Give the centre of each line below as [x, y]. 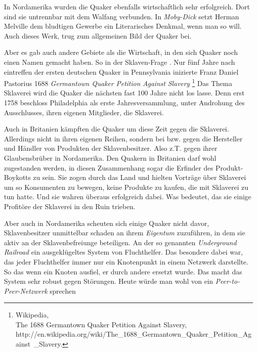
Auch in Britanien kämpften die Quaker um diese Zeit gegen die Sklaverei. [117, 129]
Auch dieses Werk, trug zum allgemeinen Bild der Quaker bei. [98, 35]
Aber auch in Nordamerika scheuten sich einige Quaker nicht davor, [107, 223]
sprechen [63, 290]
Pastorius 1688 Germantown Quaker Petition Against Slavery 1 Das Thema [118, 82]
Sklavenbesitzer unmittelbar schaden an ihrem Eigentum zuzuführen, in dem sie [125, 233]
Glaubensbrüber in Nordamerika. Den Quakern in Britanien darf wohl [110, 157]
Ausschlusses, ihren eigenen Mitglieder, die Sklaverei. [84, 112]
